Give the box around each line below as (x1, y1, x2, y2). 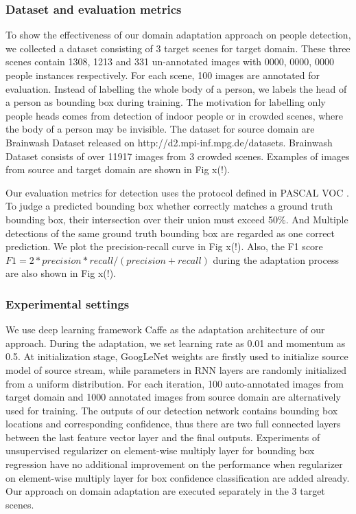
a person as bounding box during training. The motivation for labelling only (5, 95, 326, 109)
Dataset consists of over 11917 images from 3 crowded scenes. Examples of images (5, 148, 350, 163)
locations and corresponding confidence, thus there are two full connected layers (5, 416, 341, 431)
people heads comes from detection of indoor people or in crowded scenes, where (5, 108, 344, 122)
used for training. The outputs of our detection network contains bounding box (5, 403, 338, 417)
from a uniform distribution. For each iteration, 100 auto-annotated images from (5, 376, 344, 390)
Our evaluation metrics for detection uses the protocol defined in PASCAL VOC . (5, 185, 349, 199)
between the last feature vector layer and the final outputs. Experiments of (5, 429, 320, 444)
